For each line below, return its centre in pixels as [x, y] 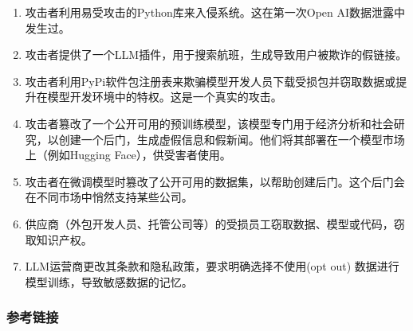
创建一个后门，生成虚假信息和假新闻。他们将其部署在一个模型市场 [232, 139]
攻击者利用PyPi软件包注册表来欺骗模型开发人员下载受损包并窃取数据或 [210, 81]
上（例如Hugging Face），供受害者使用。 [128, 155]
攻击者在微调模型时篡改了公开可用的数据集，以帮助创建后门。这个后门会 [215, 181]
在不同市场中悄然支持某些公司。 [109, 197]
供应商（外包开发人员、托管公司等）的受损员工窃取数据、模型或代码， [209, 223]
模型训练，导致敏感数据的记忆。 [109, 281]
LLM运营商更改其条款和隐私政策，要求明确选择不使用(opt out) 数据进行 [212, 266]
